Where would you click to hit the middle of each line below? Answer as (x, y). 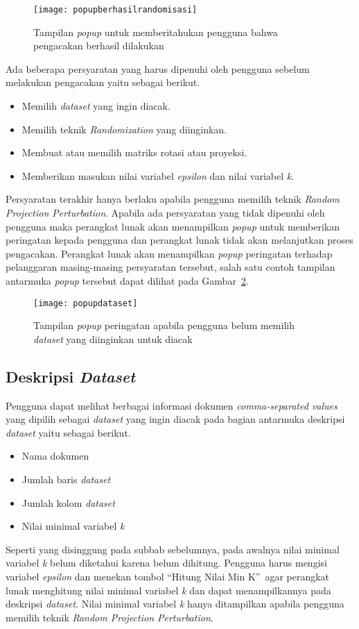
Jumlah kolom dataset (68, 502)
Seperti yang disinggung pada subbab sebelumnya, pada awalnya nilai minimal (173, 549)
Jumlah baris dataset (66, 479)
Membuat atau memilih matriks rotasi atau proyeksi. (134, 152)
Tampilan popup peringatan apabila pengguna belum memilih (164, 325)
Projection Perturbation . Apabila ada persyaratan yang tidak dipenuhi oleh (165, 212)
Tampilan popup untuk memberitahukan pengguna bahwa (156, 32)
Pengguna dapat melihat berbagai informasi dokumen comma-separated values (172, 405)
